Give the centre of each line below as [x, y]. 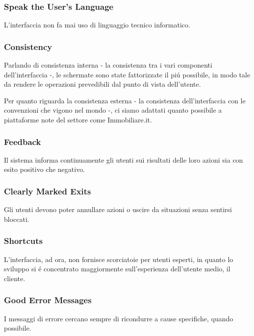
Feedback [23, 141]
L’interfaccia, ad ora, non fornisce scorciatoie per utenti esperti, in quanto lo [119, 259]
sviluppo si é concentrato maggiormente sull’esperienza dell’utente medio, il [117, 269]
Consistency [28, 46]
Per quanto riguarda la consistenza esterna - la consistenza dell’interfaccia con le [125, 100]
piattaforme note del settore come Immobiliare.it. [78, 120]
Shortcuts [23, 241]
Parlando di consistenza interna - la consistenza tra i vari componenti [108, 65]
